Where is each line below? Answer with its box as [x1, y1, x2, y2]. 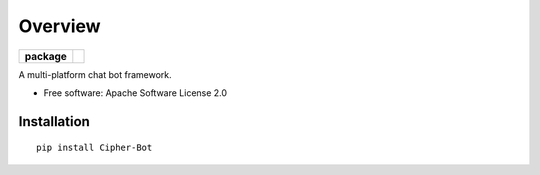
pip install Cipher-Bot [36, 142, 153, 154]
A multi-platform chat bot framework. [18, 68, 172, 80]
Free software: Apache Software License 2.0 [43, 86, 228, 99]
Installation [18, 113, 90, 130]
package [24, 49, 67, 63]
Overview [18, 15, 101, 37]
